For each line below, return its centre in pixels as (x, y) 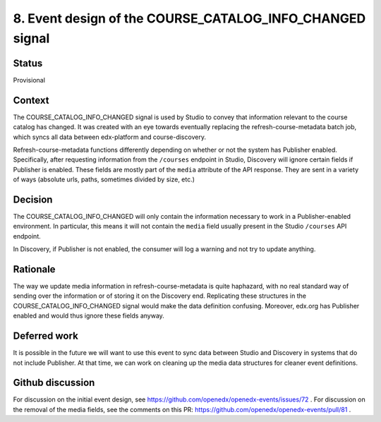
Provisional (29, 80)
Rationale (34, 269)
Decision (33, 199)
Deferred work (46, 336)
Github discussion (54, 383)
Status (28, 63)
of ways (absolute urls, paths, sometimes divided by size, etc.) (104, 179)
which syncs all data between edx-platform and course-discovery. (109, 137)
